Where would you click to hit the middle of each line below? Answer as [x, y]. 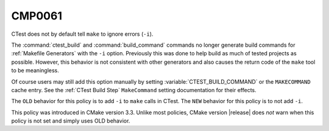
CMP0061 [37, 16]
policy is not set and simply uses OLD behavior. [71, 121]
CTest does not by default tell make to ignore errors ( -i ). [82, 34]
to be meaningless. [35, 70]
